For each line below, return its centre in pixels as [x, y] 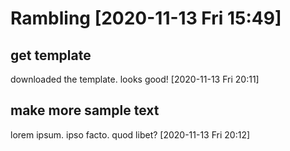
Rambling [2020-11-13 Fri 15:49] [146, 18]
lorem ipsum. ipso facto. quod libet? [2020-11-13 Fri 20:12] [130, 134]
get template [51, 55]
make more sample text [85, 110]
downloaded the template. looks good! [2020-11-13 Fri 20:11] [135, 79]
